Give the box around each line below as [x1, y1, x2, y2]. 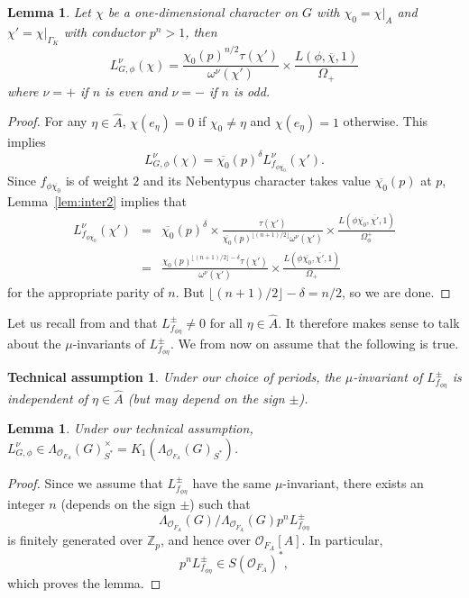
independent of [7, 388, 88, 407]
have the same [192, 473, 271, 492]
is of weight [65, 171, 129, 190]
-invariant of [353, 367, 423, 386]
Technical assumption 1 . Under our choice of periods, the [7, 367, 341, 386]
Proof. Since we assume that [7, 473, 163, 492]
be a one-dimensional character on [107, 3, 299, 21]
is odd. [234, 81, 271, 100]
